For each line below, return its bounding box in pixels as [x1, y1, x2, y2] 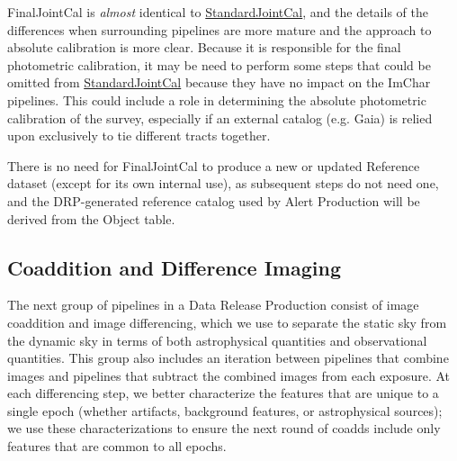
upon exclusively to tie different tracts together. [7, 126, 271, 145]
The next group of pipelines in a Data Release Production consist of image [7, 295, 419, 314]
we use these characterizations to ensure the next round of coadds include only [7, 419, 441, 438]
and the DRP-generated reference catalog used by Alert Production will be [7, 191, 420, 210]
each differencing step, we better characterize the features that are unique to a [7, 384, 439, 402]
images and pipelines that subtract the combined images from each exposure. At [7, 366, 451, 384]
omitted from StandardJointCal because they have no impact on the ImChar [7, 73, 431, 92]
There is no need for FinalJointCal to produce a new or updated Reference [7, 156, 420, 175]
